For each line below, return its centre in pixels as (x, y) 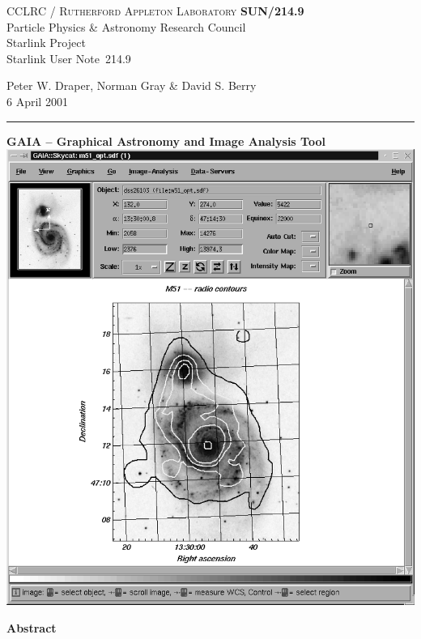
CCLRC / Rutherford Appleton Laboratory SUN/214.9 (155, 11)
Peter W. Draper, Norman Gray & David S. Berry (132, 85)
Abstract (32, 627)
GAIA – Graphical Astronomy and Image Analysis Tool (166, 141)
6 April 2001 (37, 101)
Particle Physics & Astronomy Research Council (126, 26)
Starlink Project (46, 43)
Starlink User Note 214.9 (69, 58)
